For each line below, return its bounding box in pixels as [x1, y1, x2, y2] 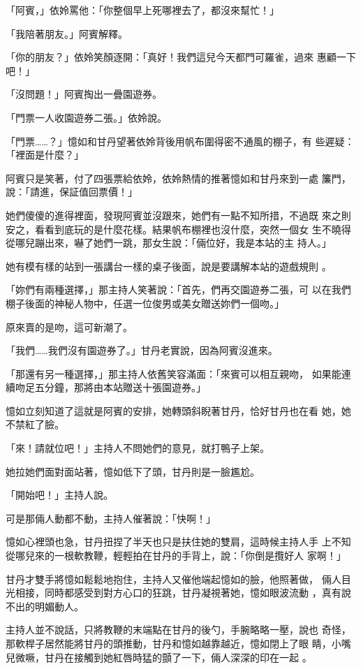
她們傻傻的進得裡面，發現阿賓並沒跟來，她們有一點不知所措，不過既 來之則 [6, 207, 351, 222]
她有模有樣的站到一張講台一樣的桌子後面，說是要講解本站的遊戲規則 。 [6, 258, 332, 273]
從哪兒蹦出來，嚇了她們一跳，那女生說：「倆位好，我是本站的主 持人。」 [6, 235, 332, 250]
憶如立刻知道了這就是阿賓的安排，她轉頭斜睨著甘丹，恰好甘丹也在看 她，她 [6, 403, 351, 418]
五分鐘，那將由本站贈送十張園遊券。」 [34, 380, 206, 395]
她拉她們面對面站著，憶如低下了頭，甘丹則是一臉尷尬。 [6, 464, 260, 478]
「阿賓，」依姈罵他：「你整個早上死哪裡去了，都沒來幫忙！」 [6, 3, 279, 17]
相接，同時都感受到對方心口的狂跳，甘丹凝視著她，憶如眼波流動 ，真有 [15, 585, 341, 600]
